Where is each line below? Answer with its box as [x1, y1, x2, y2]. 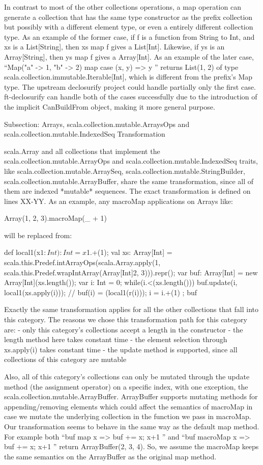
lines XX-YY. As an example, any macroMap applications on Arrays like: [4, 195, 233, 206]
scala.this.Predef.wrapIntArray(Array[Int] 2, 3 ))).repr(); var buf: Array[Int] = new [4, 267, 258, 277]
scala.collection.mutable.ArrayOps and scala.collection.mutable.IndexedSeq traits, [4, 156, 258, 166]
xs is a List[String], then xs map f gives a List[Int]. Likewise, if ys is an [4, 41, 225, 52]
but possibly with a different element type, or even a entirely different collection [4, 21, 253, 32]
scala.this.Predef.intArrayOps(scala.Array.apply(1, [4, 257, 161, 268]
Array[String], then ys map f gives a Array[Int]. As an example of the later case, [4, 51, 254, 62]
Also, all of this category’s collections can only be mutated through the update [4, 371, 250, 381]
